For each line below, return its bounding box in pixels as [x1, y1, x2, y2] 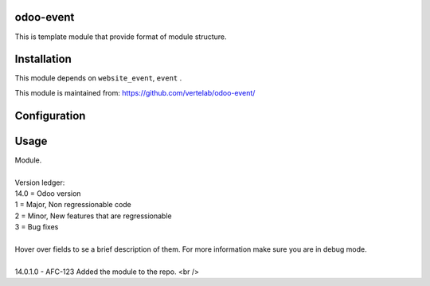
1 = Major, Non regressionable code [14, 200, 131, 210]
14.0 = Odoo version [14, 188, 81, 198]
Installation [14, 53, 72, 66]
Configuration [14, 108, 86, 123]
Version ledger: [14, 178, 65, 187]
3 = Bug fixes [14, 222, 59, 232]
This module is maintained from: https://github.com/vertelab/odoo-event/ [14, 88, 256, 97]
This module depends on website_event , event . [14, 73, 182, 83]
